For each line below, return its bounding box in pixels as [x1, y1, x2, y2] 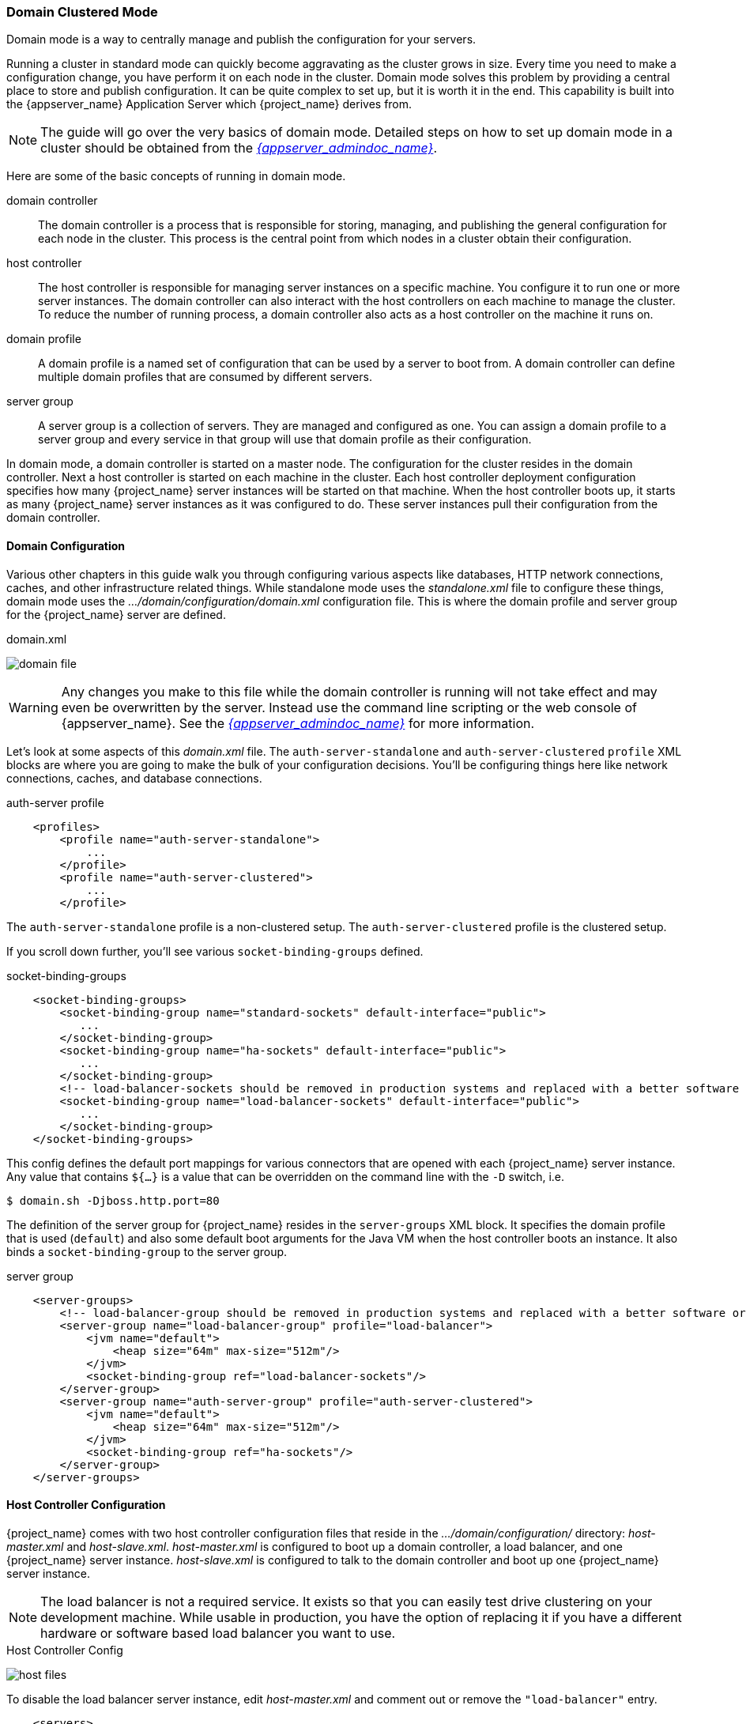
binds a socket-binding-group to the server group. [6, 1244, 288, 1258]
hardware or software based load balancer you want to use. [40, 1624, 396, 1641]
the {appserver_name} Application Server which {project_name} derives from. [6, 97, 413, 111]
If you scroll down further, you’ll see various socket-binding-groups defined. [6, 944, 424, 958]
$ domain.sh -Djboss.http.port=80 [6, 1194, 220, 1207]
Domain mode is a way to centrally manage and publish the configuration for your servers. [6, 32, 477, 47]
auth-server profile [6, 795, 104, 809]
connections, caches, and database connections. [6, 771, 262, 785]
